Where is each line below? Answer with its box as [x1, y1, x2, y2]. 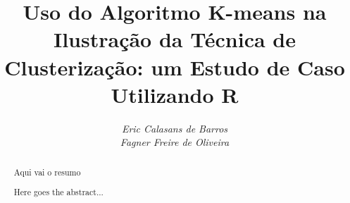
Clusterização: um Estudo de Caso [4, 52, 345, 81]
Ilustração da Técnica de [53, 25, 296, 54]
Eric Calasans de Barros [121, 121, 228, 135]
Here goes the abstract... [13, 186, 104, 198]
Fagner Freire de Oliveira [120, 135, 230, 149]
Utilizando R [111, 80, 239, 109]
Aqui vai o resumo [13, 166, 81, 178]
